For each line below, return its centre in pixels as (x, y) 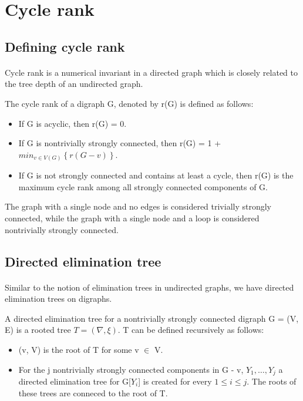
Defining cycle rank (65, 46)
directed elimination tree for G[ (75, 381)
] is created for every (175, 381)
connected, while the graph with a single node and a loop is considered (132, 218)
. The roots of (272, 381)
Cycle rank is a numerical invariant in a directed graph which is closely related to (151, 72)
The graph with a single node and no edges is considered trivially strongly (138, 206)
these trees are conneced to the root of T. (93, 392)
